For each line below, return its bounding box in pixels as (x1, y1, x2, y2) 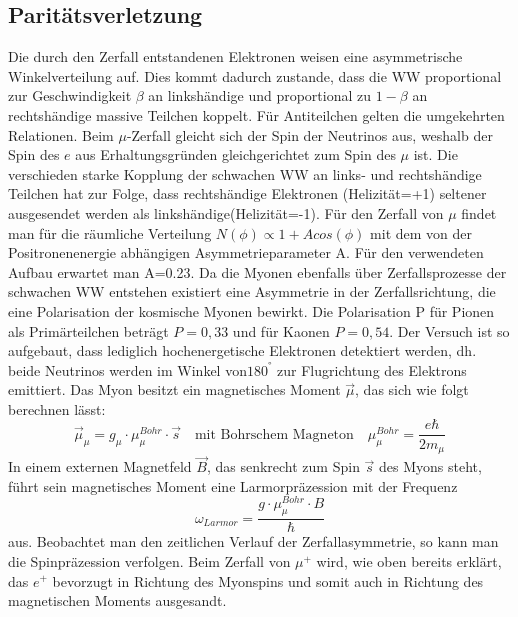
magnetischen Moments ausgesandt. (8, 590, 227, 611)
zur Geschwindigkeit (8, 85, 132, 106)
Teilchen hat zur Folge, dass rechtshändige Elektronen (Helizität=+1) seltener (8, 183, 487, 204)
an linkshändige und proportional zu (148, 85, 372, 106)
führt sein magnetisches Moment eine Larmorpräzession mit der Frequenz (8, 475, 458, 496)
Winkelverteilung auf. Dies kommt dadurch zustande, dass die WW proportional (8, 65, 502, 86)
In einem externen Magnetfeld (8, 456, 192, 477)
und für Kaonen (232, 320, 330, 341)
